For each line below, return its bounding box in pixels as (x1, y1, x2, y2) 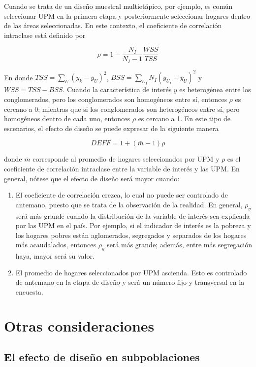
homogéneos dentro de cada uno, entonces (4, 113, 130, 124)
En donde (4, 72, 33, 82)
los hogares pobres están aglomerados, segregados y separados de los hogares (15, 230, 247, 240)
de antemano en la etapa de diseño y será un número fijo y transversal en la (15, 277, 245, 287)
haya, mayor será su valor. (15, 251, 95, 261)
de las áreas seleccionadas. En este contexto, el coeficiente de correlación (4, 20, 222, 31)
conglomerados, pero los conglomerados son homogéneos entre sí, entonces (4, 94, 227, 104)
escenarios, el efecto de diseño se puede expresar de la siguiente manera (4, 123, 219, 133)
